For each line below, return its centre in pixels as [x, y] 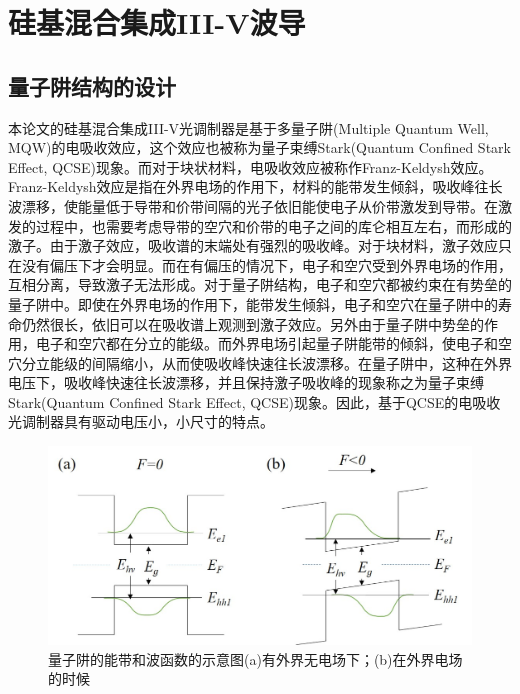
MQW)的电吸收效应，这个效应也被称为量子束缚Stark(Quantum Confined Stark [259, 147]
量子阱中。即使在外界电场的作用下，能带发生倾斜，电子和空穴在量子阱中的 [253, 303]
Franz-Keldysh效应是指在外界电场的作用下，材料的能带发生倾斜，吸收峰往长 [255, 186]
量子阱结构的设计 [92, 85]
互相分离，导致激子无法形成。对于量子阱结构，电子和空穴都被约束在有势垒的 [260, 284]
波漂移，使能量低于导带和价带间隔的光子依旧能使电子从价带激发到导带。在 [253, 205]
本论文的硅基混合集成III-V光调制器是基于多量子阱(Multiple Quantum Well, [248, 127]
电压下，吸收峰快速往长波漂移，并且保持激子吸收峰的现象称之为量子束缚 [246, 382]
